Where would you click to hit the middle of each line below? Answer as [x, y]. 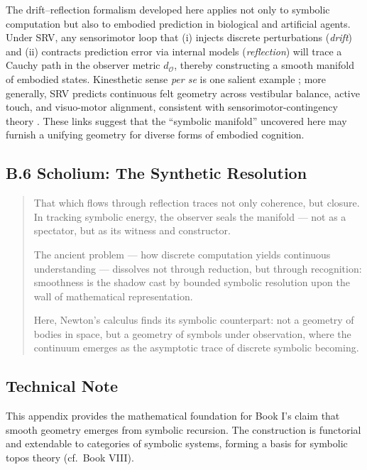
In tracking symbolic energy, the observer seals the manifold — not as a [190, 216]
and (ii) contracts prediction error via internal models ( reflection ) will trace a [174, 51]
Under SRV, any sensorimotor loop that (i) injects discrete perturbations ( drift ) [179, 37]
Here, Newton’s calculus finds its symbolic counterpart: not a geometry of [194, 320]
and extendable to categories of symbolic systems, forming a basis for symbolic [177, 443]
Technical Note [62, 386]
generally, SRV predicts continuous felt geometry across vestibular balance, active [183, 93]
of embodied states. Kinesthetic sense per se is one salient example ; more [166, 78]
